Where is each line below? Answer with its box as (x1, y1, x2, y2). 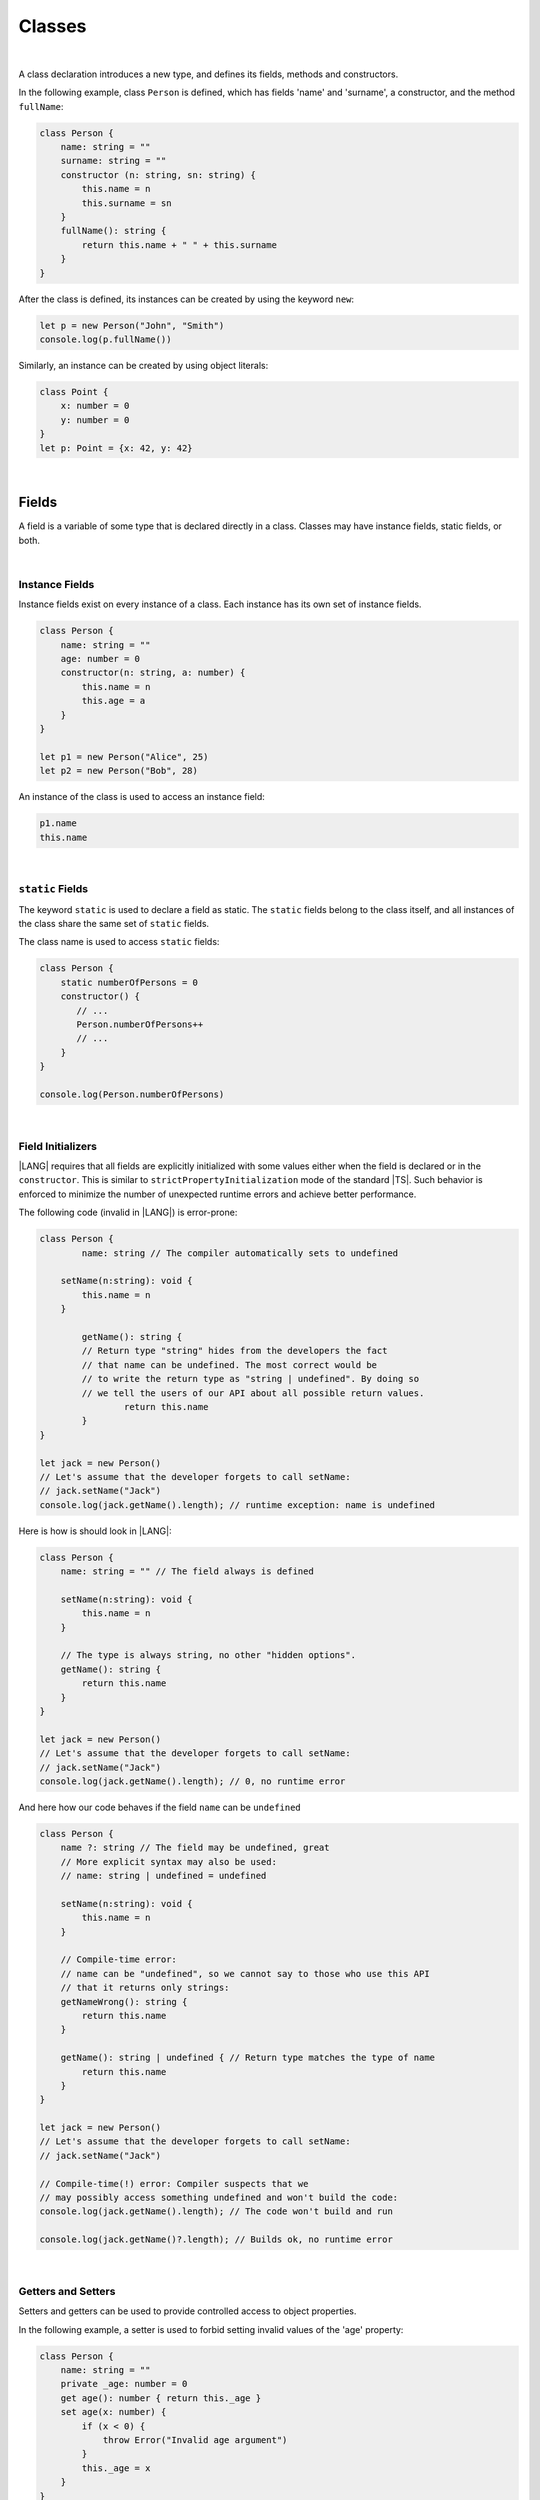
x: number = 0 (60, 400, 130, 412)
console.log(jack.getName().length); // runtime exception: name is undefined (39, 1499, 435, 1510)
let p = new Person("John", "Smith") (39, 320, 225, 331)
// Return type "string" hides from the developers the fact (81, 1345, 388, 1357)
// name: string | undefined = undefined (60, 1870, 267, 1882)
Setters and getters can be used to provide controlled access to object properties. (18, 2305, 357, 2317)
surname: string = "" (60, 155, 167, 167)
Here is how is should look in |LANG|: (18, 1525, 172, 1537)
